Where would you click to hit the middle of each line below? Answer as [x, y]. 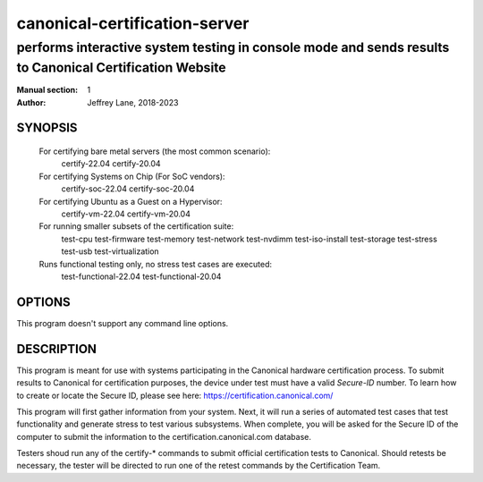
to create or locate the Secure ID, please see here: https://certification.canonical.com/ [175, 395]
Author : [31, 102]
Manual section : [47, 90]
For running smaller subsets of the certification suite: [136, 226]
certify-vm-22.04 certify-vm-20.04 [126, 214]
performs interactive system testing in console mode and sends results [233, 47]
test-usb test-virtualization [110, 251]
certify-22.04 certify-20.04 [111, 164]
